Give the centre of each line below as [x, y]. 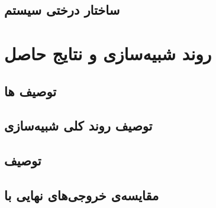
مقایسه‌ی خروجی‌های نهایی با [82, 195]
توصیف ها [30, 91]
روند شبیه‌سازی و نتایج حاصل [108, 53]
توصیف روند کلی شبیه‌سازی [78, 126]
